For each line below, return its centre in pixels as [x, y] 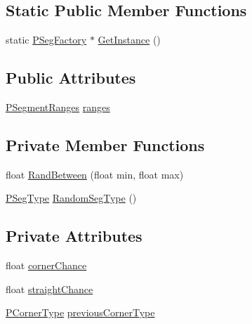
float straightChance [49, 289]
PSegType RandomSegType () [71, 198]
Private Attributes [74, 236]
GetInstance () [129, 40]
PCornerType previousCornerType [80, 312]
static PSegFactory [46, 40]
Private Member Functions [105, 144]
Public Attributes [71, 78]
